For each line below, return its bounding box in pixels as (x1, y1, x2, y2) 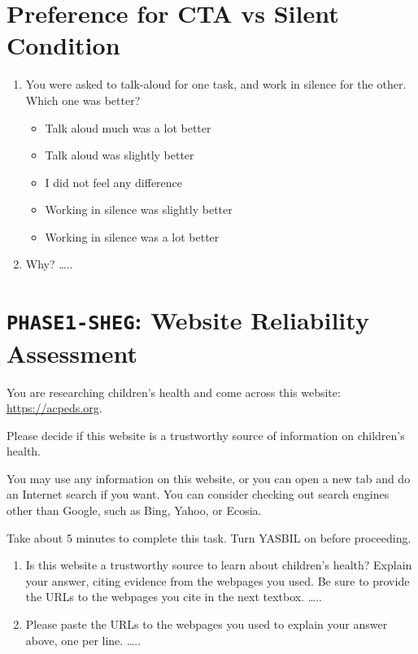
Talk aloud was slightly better (45, 146, 194, 163)
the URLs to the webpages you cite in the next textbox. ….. (25, 588, 322, 605)
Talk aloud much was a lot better (45, 119, 211, 136)
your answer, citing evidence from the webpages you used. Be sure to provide (25, 572, 410, 589)
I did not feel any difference (45, 173, 183, 190)
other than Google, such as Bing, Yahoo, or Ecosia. (7, 502, 262, 519)
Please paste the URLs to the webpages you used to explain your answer (25, 616, 388, 633)
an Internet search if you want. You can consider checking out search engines (7, 486, 390, 503)
